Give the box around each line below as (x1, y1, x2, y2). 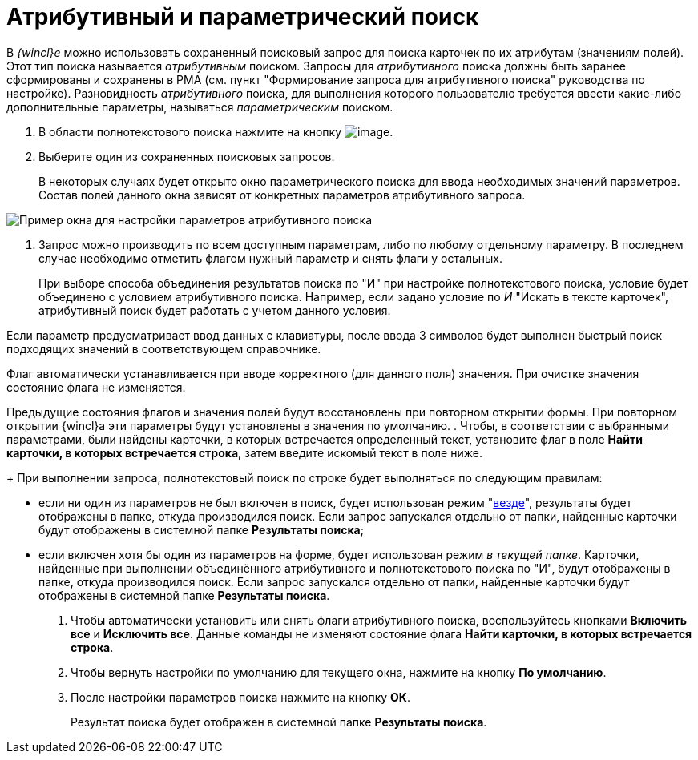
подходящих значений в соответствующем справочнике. (6, 341, 321, 356)
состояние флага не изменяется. (6, 380, 186, 394)
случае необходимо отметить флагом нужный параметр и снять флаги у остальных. (38, 251, 502, 265)
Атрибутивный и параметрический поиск (6, 3, 479, 30)
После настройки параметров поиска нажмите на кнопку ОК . (71, 690, 410, 704)
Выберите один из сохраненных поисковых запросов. (38, 149, 335, 163)
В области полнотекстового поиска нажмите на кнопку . (38, 124, 393, 139)
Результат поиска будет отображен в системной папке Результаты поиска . (71, 714, 487, 729)
